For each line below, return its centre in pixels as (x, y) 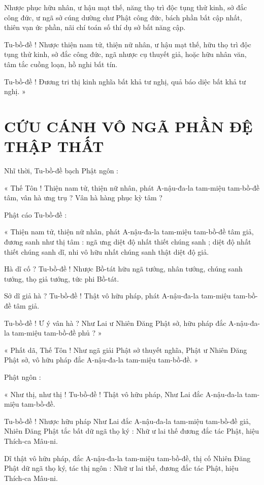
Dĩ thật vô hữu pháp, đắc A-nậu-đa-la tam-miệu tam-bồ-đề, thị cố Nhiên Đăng (127, 458)
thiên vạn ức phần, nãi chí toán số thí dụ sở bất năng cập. (95, 27)
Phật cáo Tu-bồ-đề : (36, 214)
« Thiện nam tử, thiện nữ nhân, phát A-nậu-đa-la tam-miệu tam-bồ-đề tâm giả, (129, 232)
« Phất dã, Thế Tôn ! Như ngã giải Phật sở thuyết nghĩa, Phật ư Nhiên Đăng (126, 350)
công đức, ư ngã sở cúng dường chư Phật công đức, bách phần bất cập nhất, (123, 17)
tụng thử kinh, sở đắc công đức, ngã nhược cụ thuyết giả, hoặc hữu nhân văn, (125, 54)
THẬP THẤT (54, 146)
